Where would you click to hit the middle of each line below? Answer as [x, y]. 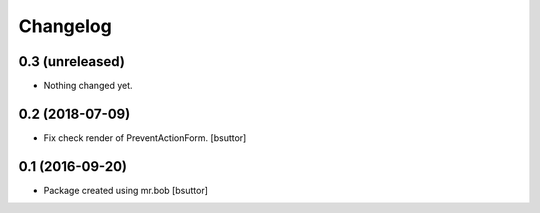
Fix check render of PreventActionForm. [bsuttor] [145, 137]
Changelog [65, 26]
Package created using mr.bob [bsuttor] [126, 190]
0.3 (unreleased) [71, 61]
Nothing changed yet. [88, 86]
